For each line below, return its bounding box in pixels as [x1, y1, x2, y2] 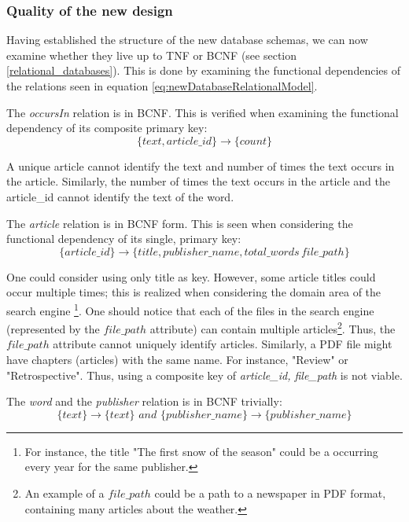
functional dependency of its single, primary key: [6, 230, 241, 247]
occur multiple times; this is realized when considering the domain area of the [6, 284, 381, 300]
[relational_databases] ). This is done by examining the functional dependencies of [6, 62, 400, 79]
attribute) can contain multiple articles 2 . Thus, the [149, 318, 396, 336]
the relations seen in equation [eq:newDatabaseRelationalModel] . [6, 78, 318, 94]
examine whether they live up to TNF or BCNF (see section [6, 46, 297, 63]
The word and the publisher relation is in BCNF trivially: [6, 393, 282, 410]
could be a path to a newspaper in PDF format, [154, 485, 386, 501]
